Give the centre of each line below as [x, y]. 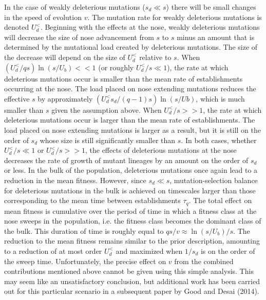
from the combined [204, 261]
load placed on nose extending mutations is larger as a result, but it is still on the [132, 129]
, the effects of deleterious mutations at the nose [161, 150]
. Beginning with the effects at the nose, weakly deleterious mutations [150, 27]
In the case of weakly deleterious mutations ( [75, 7]
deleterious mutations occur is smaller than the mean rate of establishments [123, 78]
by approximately [65, 98]
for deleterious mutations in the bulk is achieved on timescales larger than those [130, 190]
